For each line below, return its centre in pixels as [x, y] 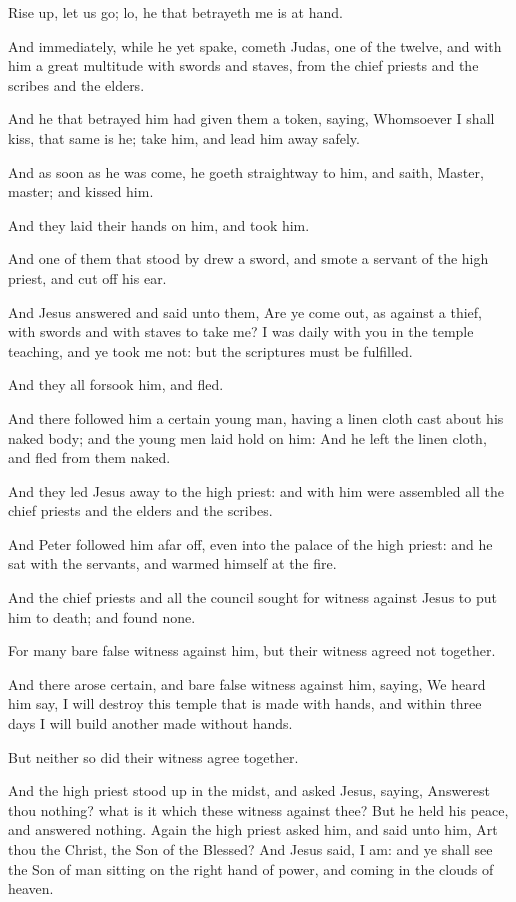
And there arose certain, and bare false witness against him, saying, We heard [247, 683]
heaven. [31, 888]
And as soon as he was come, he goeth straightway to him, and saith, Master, [246, 171]
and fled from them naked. [89, 457]
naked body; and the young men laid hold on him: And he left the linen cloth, [247, 437]
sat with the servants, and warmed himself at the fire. [172, 563]
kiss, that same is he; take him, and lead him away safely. [184, 137]
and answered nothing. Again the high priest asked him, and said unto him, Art [253, 829]
